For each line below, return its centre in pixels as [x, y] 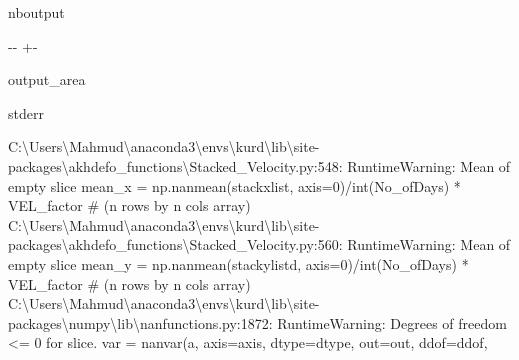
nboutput [36, 12]
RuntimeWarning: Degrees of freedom [392, 322]
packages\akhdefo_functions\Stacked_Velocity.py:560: [175, 244]
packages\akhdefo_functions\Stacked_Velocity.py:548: [175, 165]
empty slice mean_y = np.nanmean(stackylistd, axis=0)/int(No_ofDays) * [238, 263]
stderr [26, 112]
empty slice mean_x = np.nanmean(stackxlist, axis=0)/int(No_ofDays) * [234, 185]
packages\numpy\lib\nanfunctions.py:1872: [140, 322]
